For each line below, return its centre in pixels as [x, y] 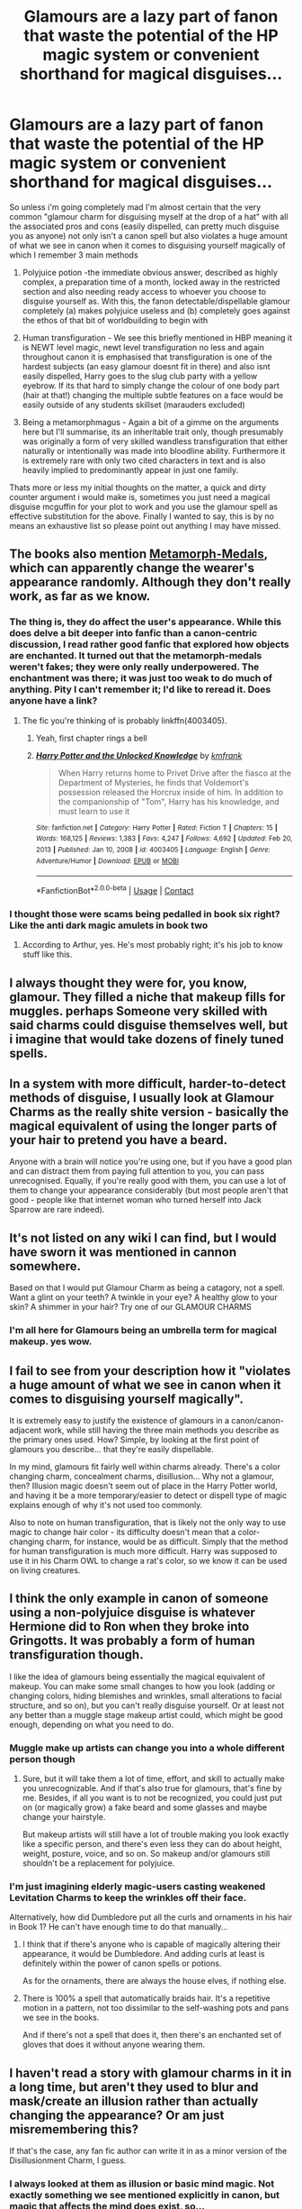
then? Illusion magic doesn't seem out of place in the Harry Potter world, [144, 1486]
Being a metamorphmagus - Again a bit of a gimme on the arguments [151, 422]
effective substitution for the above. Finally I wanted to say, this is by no [142, 516]
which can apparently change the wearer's [132, 568]
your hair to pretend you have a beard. [119, 1140]
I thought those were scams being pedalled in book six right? [145, 914]
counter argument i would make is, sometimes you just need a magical [140, 496]
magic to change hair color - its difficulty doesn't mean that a [123, 1532]
